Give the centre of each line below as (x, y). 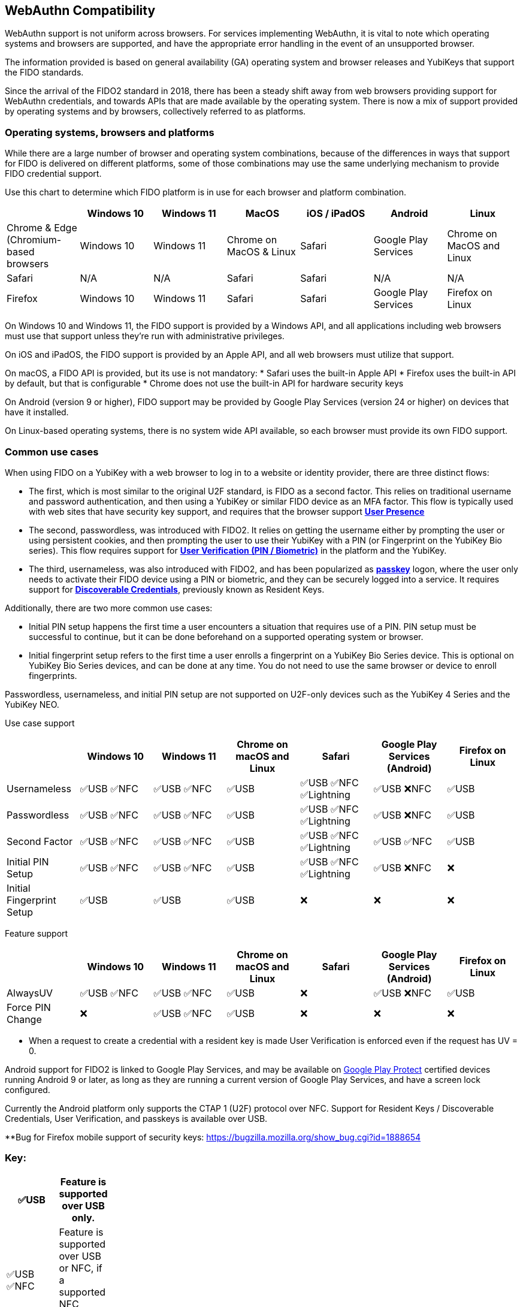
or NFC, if (81, 1268)
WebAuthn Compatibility (80, 10)
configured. (28, 1089)
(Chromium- (34, 240)
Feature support (37, 933)
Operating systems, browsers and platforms (110, 132)
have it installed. (37, 412)
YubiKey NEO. (32, 704)
